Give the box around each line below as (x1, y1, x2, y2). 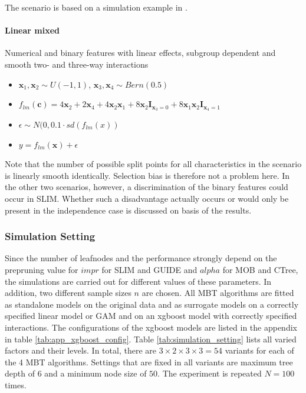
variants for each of (225, 344, 294, 357)
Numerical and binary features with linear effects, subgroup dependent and (5, 46, 276, 59)
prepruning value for (5, 264, 78, 275)
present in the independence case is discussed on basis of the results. (5, 204, 252, 216)
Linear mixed (5, 24, 60, 36)
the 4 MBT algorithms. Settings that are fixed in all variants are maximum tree (5, 355, 293, 368)
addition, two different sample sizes (5, 287, 131, 299)
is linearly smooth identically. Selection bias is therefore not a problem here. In (5, 169, 290, 181)
